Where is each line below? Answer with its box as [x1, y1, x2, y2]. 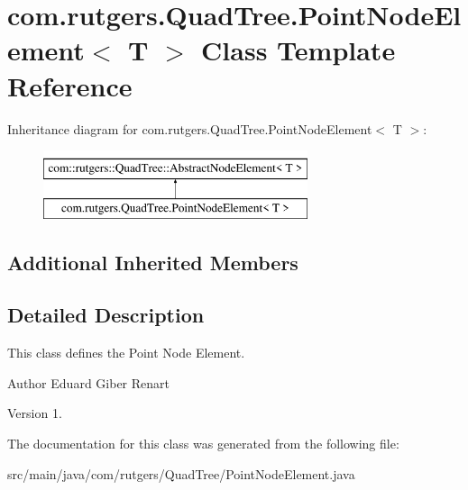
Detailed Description [7, 301, 205, 329]
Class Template [201, 32, 396, 68]
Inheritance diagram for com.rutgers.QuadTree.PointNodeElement [7, 119, 372, 138]
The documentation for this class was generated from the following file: [7, 434, 399, 453]
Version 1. [7, 404, 62, 422]
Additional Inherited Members [7, 248, 298, 276]
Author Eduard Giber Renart [7, 373, 170, 392]
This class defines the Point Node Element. [7, 343, 245, 362]
